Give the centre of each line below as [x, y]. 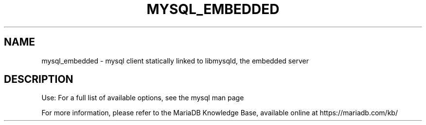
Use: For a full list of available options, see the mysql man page [143, 98]
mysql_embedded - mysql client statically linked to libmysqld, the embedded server [175, 61]
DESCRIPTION [39, 79]
